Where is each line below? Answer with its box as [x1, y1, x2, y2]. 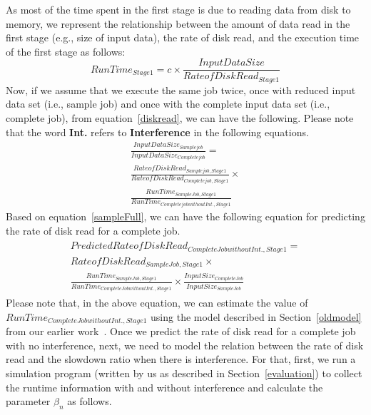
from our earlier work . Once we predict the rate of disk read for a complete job [6, 324, 356, 339]
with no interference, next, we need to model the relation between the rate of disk [6, 337, 364, 352]
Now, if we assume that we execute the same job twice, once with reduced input [6, 82, 356, 97]
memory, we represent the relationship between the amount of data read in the [6, 16, 350, 31]
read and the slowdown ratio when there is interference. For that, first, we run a [6, 352, 356, 367]
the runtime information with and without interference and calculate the [6, 379, 323, 394]
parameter [6, 394, 51, 409]
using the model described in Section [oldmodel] [151, 309, 362, 324]
